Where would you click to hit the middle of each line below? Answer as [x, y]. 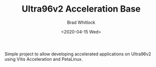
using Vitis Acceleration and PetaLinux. [44, 59]
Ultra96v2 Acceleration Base [81, 9]
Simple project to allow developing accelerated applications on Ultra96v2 [78, 54]
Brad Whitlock [81, 22]
